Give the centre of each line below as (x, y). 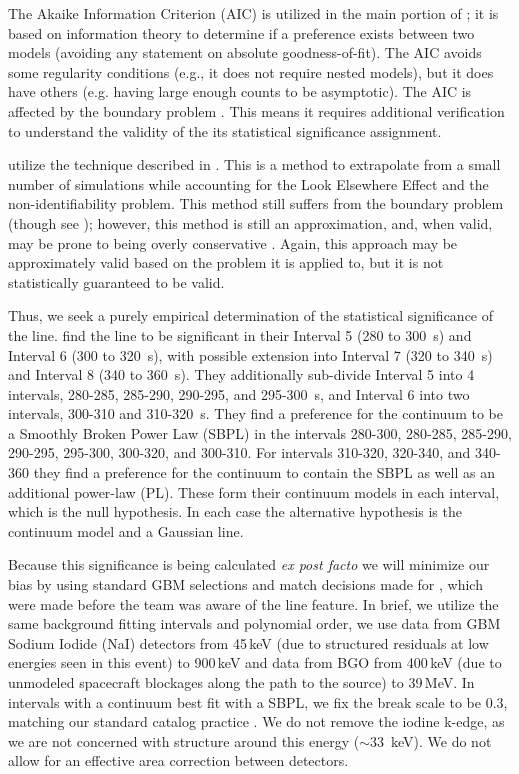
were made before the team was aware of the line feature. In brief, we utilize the (253, 603)
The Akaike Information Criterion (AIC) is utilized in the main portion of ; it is (253, 13)
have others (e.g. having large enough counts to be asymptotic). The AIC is (240, 91)
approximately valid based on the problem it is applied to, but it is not (226, 262)
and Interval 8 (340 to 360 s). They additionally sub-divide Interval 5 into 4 (241, 374)
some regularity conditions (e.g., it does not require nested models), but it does (251, 71)
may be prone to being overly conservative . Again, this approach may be (233, 242)
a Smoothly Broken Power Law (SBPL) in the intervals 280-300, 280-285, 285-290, (260, 432)
